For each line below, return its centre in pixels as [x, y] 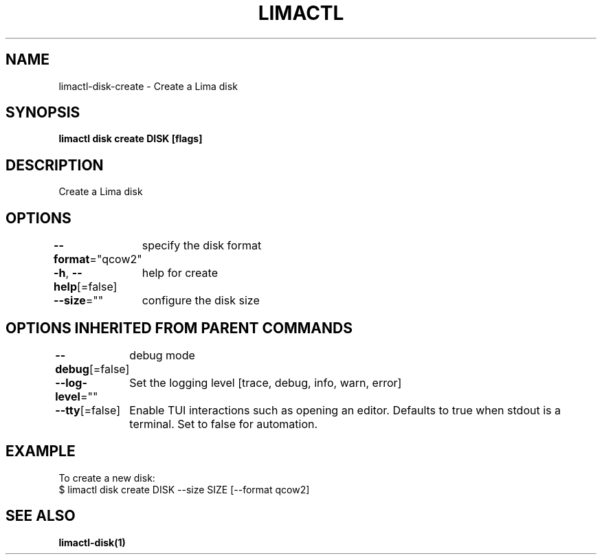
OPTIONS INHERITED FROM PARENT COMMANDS [179, 328]
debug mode [162, 355]
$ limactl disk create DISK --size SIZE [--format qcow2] [184, 489]
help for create [180, 273]
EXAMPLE [41, 451]
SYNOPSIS [43, 113]
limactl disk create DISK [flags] [131, 139]
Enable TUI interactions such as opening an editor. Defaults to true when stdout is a [345, 410]
